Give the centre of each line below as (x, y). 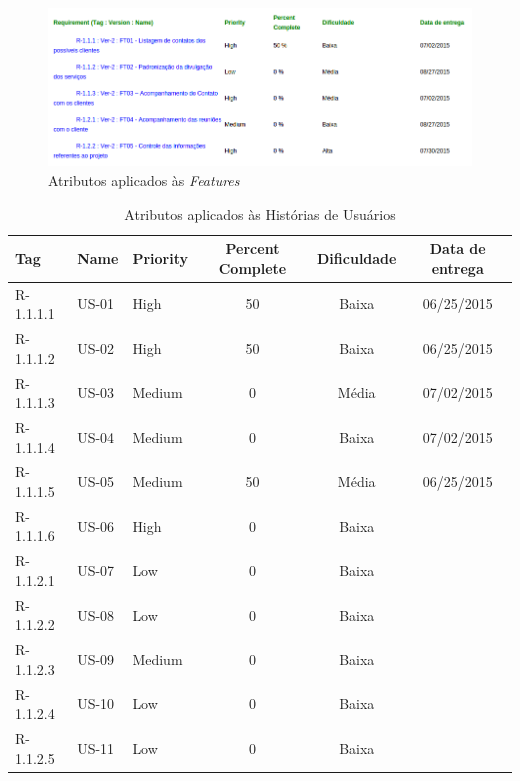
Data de (457, 248)
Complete (252, 267)
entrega (457, 267)
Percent (252, 248)
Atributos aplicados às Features (144, 180)
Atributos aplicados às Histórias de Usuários (260, 213)
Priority (160, 258)
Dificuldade (357, 258)
